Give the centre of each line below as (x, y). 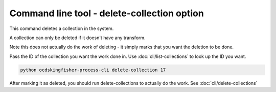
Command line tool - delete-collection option (107, 13)
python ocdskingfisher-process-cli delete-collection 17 (93, 70)
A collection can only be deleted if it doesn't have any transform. (77, 38)
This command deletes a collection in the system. (62, 28)
